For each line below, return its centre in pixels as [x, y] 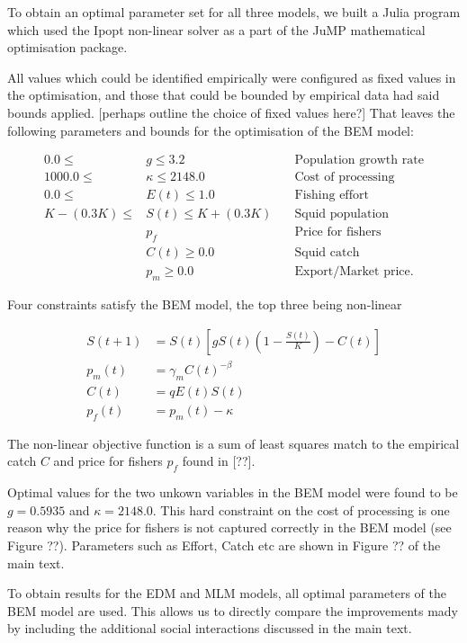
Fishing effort [332, 196]
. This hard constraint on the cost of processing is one [301, 509]
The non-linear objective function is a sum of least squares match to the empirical [233, 443]
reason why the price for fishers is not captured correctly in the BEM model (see [229, 527]
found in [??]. [219, 461]
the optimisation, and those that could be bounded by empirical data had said [224, 95]
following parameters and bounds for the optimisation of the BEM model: [211, 130]
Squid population [342, 214]
